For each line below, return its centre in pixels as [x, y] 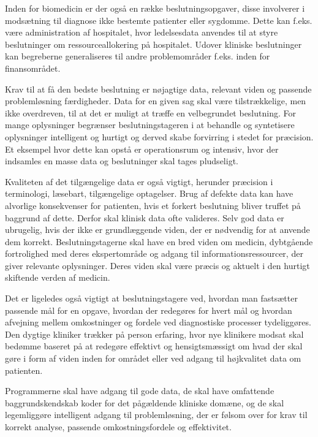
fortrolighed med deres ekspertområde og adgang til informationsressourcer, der [154, 253]
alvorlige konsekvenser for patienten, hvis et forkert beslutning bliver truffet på [153, 205]
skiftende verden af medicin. [58, 277]
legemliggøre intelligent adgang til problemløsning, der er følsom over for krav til [156, 415]
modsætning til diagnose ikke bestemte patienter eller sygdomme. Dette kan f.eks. [159, 20]
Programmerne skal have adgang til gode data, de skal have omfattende [140, 391]
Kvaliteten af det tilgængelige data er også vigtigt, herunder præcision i [139, 181]
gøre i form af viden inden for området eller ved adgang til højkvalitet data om [153, 358]
